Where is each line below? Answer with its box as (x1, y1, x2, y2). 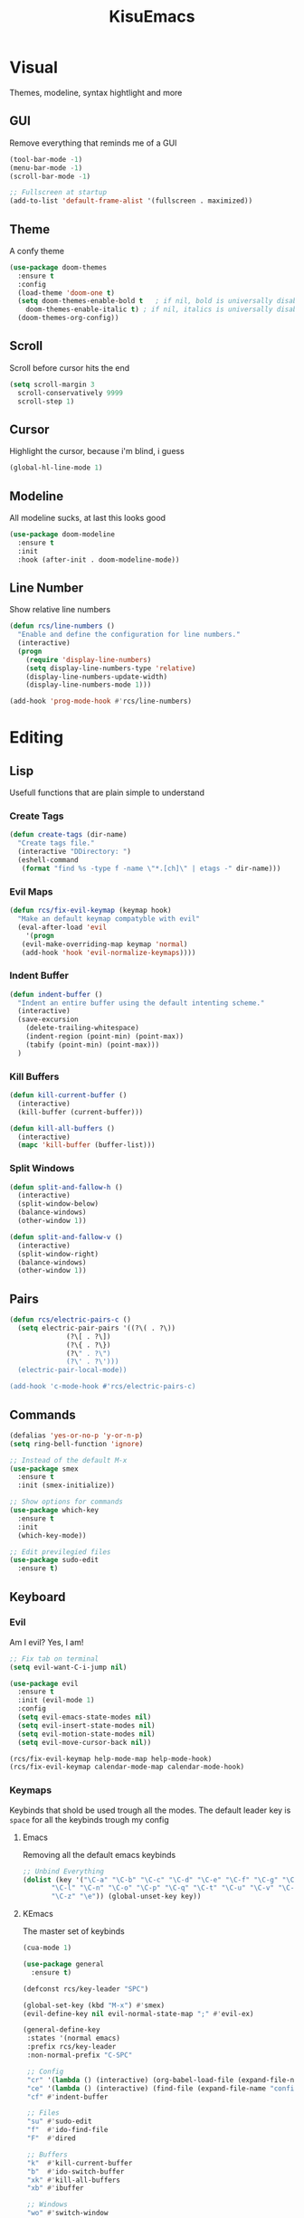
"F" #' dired (26, 2134, 76, 2143)
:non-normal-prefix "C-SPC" (26, 2051, 133, 2060)
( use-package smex (9, 1464, 79, 1474)
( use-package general (22, 1960, 104, 1969)
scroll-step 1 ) (17, 396, 75, 406)
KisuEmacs (108, 6, 196, 27)
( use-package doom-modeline (9, 530, 116, 539)
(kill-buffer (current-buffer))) (17, 1107, 144, 1116)
